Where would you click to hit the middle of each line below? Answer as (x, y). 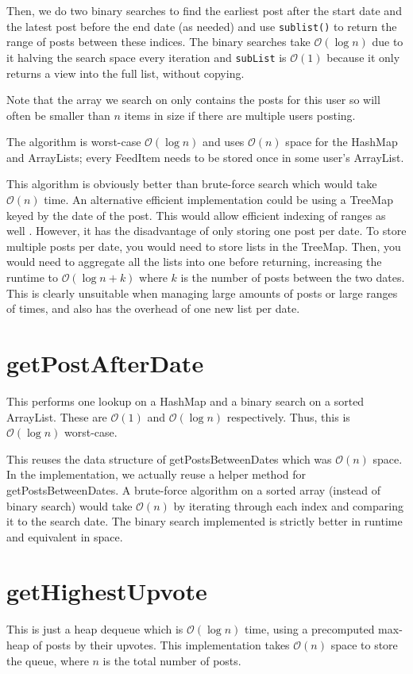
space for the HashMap (342, 142)
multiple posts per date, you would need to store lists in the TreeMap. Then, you (204, 246)
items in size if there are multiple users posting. (240, 115)
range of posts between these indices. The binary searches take (158, 42)
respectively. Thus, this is (288, 416)
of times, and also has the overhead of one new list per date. (153, 308)
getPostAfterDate (105, 363)
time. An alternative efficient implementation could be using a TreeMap (218, 200)
